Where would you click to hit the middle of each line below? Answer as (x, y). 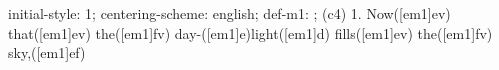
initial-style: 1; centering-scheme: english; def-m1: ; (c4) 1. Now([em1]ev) (229, 13)
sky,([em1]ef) (47, 52)
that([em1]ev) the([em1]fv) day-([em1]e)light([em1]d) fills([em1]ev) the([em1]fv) (250, 32)
